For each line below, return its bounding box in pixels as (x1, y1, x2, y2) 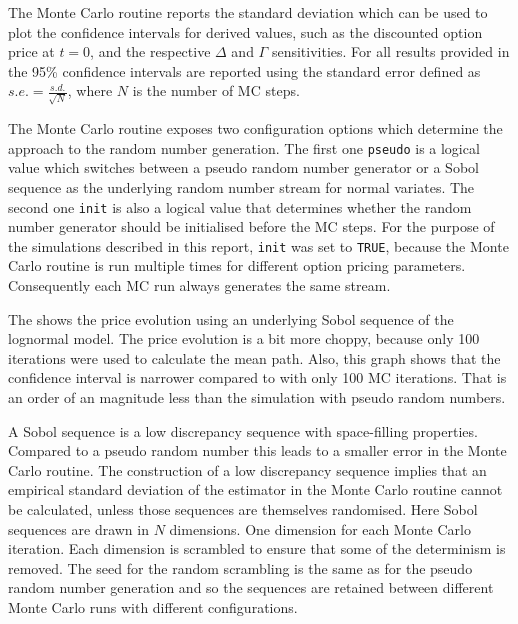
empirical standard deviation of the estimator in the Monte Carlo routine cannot (8, 479, 503, 500)
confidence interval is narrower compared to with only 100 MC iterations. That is (8, 367, 507, 388)
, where (67, 80, 113, 101)
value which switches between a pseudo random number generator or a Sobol (8, 157, 479, 178)
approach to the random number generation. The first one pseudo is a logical (8, 137, 480, 158)
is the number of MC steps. (132, 80, 300, 101)
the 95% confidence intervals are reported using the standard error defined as (8, 60, 481, 81)
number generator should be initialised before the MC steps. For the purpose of (8, 216, 495, 237)
